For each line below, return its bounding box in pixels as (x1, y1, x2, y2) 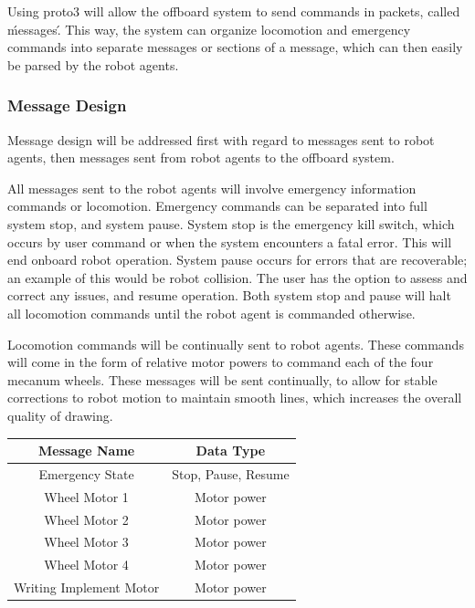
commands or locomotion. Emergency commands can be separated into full (7, 196, 427, 215)
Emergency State (38, 464, 134, 483)
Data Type (195, 441, 266, 459)
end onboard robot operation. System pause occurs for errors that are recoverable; (7, 250, 468, 269)
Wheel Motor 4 (44, 555, 129, 574)
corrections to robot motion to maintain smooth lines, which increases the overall (7, 388, 462, 407)
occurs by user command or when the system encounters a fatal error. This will (7, 232, 452, 251)
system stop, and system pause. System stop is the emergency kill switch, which (7, 214, 455, 233)
